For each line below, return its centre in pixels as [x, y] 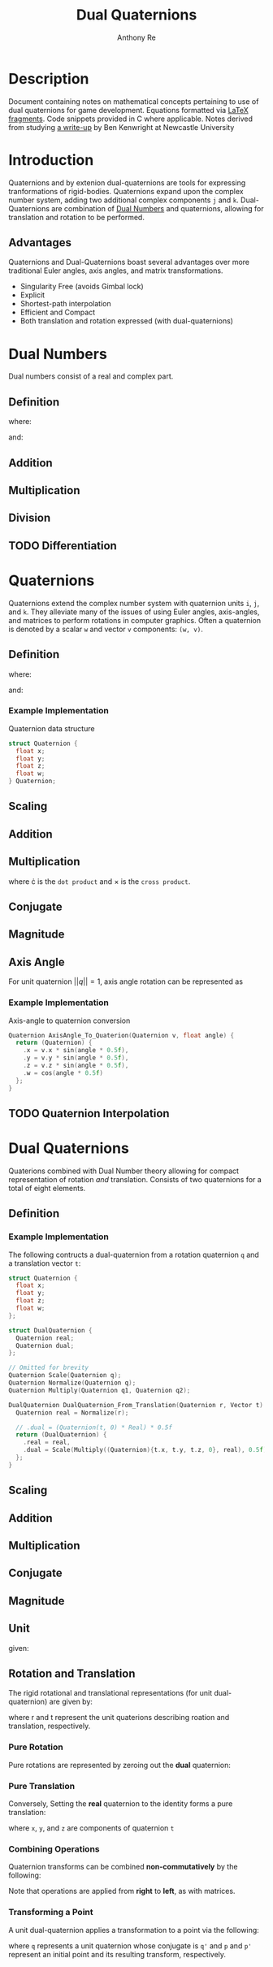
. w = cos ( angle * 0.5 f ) [63, 1073]
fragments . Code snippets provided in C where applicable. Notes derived [131, 119]
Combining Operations [54, 1848]
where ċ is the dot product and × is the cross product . [100, 881]
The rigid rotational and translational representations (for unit [110, 1693]
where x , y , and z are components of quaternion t [91, 1828]
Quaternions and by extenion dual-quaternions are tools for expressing [127, 182]
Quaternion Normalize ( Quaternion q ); [72, 1383]
